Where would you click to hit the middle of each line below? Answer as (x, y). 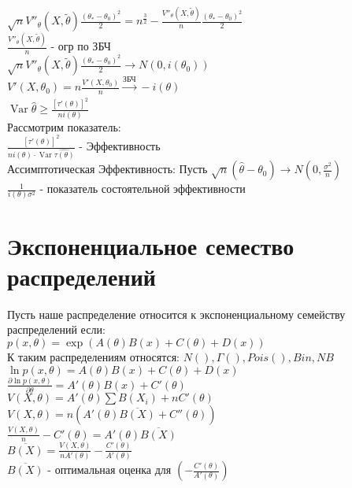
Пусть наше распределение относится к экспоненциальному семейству (176, 314)
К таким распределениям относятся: (94, 356)
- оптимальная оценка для (109, 470)
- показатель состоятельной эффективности (143, 189)
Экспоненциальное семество (151, 245)
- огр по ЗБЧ (81, 46)
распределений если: (56, 329)
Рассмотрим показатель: (64, 126)
